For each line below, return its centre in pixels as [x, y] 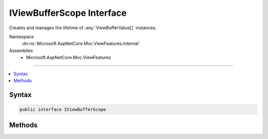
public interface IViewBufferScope [63, 109]
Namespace [22, 37]
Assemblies [21, 50]
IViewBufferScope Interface [68, 13]
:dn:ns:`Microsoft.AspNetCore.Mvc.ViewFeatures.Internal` [81, 44]
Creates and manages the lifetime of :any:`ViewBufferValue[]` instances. [83, 28]
